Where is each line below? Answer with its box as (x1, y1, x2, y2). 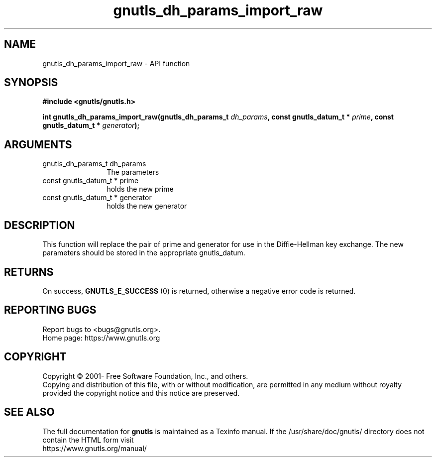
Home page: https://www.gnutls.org (42, 333, 160, 342)
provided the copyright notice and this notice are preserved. (42, 388, 240, 397)
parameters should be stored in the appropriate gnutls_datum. (42, 248, 245, 257)
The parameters (107, 168, 159, 177)
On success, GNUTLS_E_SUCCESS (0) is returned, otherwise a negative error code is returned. (42, 286, 356, 295)
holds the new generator (107, 202, 187, 211)
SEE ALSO (4, 406, 55, 419)
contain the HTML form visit (42, 435, 134, 444)
